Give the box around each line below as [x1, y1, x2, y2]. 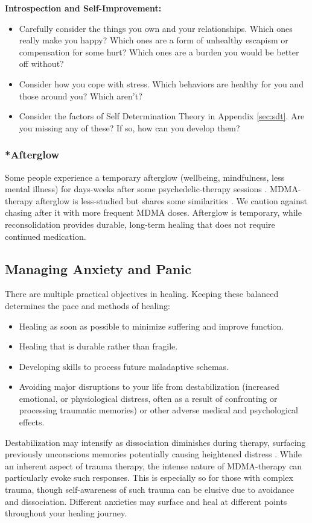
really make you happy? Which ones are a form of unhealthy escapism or [19, 34, 288, 46]
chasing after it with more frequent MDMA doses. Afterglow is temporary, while [5, 206, 302, 219]
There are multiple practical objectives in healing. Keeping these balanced [5, 287, 279, 300]
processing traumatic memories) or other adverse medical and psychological [19, 404, 298, 416]
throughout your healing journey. [5, 507, 127, 519]
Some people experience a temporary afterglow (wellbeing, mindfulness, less [5, 171, 285, 183]
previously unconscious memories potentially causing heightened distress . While [5, 448, 302, 460]
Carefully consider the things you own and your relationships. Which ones [19, 22, 293, 34]
